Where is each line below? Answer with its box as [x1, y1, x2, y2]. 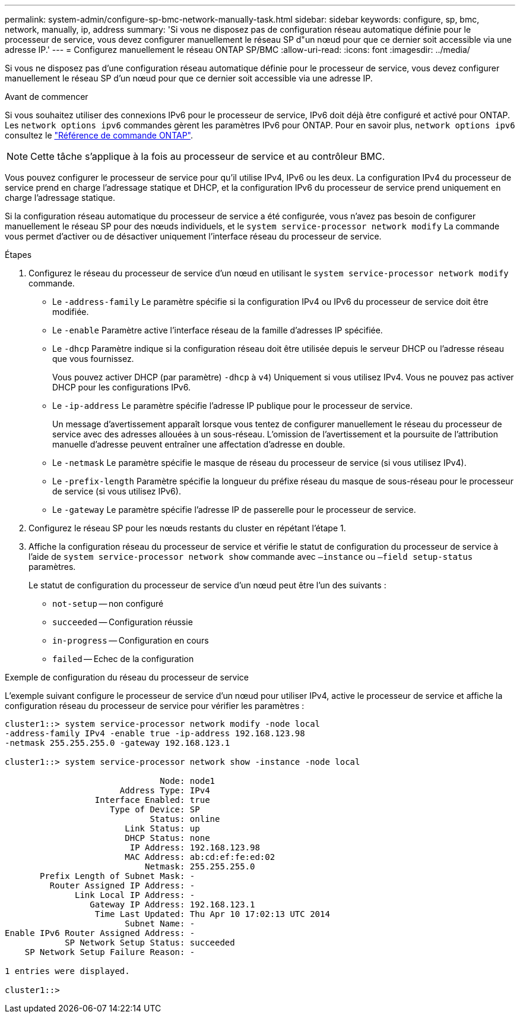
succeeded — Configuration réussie [52, 617, 193, 627]
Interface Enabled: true [94, 795, 210, 805]
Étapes [5, 250, 32, 260]
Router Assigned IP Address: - [49, 881, 195, 890]
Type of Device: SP [110, 805, 200, 814]
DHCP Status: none [125, 833, 210, 843]
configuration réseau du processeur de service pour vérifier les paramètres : [5, 701, 305, 711]
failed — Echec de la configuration [52, 654, 194, 664]
